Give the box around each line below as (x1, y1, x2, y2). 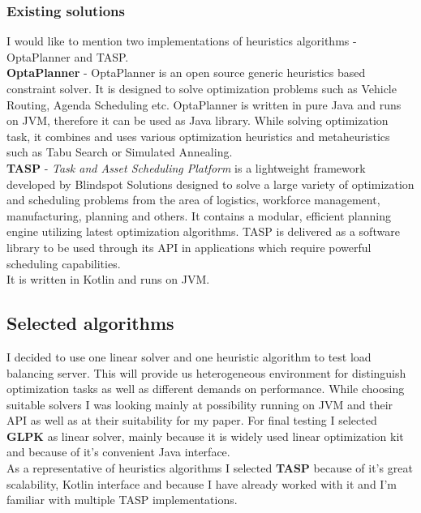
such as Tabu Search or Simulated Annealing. (6, 143, 233, 160)
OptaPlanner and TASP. (6, 48, 129, 65)
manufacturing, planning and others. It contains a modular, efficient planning (6, 207, 392, 224)
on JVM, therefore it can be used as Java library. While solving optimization (6, 112, 389, 129)
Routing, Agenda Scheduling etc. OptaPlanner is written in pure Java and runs (6, 96, 402, 113)
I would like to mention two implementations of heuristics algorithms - (6, 32, 357, 49)
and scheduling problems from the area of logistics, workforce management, (6, 191, 380, 208)
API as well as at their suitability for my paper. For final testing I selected (6, 412, 377, 429)
